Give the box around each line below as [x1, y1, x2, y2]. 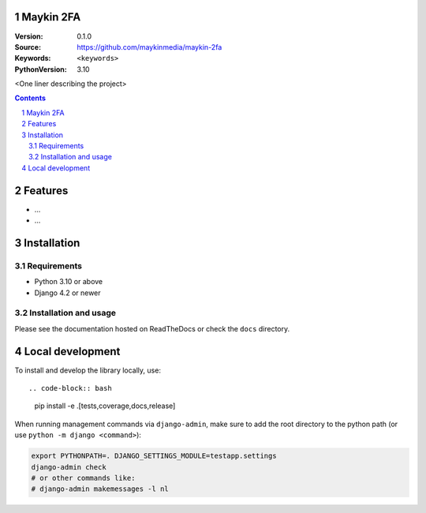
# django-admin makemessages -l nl [31, 485, 169, 493]
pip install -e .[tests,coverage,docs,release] [34, 401, 176, 410]
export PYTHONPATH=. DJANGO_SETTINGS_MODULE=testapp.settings [31, 451, 277, 461]
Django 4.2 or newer [34, 288, 102, 298]
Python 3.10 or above [34, 277, 103, 286]
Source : [14, 42, 42, 51]
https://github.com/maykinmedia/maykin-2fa [77, 42, 222, 51]
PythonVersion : [14, 64, 67, 74]
